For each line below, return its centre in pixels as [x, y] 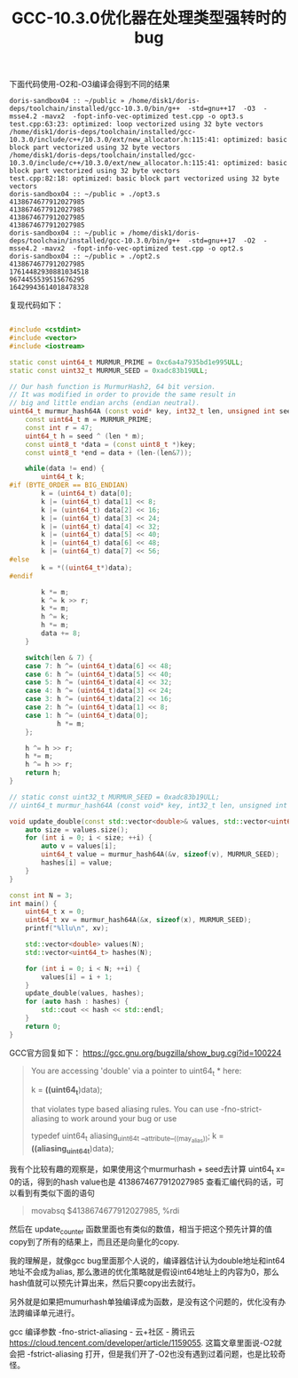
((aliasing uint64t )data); [72, 1150]
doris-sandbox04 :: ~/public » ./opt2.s [85, 257]
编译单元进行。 [52, 1312]
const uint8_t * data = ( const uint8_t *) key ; [111, 444]
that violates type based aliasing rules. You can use [125, 1109]
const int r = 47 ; [59, 427]
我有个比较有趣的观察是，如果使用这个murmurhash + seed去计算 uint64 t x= [147, 1170]
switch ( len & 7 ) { [59, 657]
